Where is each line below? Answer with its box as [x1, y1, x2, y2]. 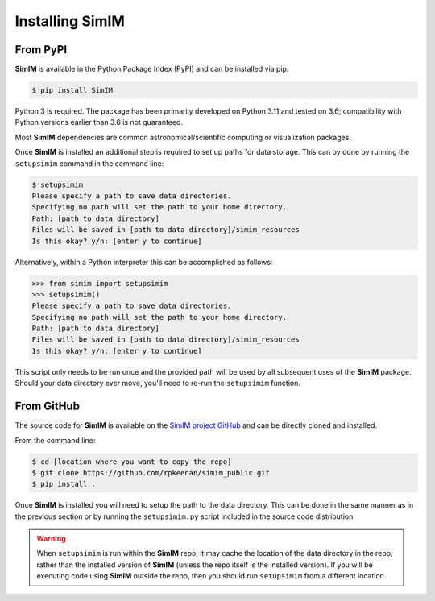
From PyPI [14, 43, 68, 56]
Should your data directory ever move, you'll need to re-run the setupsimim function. [14, 379, 301, 388]
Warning [36, 534, 66, 544]
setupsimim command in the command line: [14, 158, 164, 168]
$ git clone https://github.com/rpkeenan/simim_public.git [31, 468, 270, 477]
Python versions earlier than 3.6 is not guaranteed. [14, 118, 184, 127]
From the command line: [14, 435, 96, 445]
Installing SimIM [14, 12, 125, 30]
